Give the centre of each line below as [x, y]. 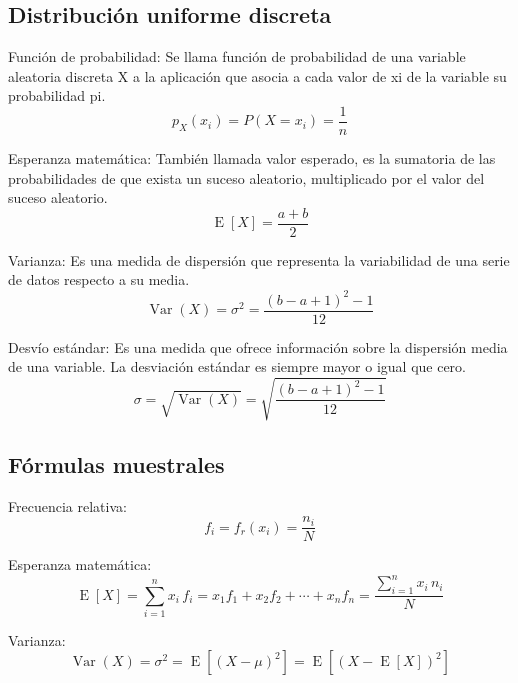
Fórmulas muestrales [116, 463]
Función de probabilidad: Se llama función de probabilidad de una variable [237, 56]
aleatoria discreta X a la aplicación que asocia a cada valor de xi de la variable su [257, 75]
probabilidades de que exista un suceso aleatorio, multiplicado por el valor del [246, 177]
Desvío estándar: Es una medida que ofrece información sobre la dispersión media [258, 346]
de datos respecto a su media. [99, 279]
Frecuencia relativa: [67, 505]
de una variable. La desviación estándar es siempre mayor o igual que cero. [237, 366]
